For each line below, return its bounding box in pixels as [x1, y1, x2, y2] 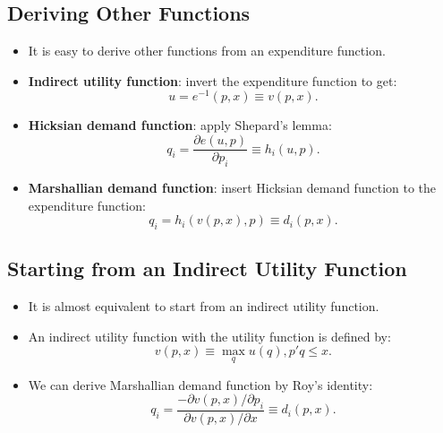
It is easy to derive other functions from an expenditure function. [28, 41, 386, 60]
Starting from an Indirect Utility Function [7, 255, 407, 282]
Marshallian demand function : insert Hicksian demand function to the [28, 178, 437, 196]
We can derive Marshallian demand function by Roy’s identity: [28, 375, 373, 394]
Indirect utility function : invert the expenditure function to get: [28, 71, 397, 90]
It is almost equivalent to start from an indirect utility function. [28, 297, 379, 316]
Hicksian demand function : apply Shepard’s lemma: [28, 116, 332, 134]
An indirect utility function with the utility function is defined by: [28, 326, 391, 345]
